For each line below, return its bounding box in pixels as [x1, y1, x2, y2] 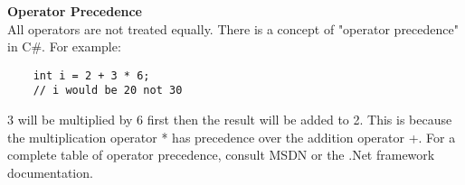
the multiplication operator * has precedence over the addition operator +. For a [7, 127, 456, 146]
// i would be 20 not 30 [33, 84, 183, 97]
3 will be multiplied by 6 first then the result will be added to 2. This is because [7, 110, 452, 129]
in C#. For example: [7, 37, 121, 56]
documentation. [7, 162, 93, 181]
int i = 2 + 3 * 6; [33, 69, 150, 82]
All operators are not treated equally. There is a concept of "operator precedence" [7, 19, 459, 38]
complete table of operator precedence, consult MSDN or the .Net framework [7, 145, 435, 164]
